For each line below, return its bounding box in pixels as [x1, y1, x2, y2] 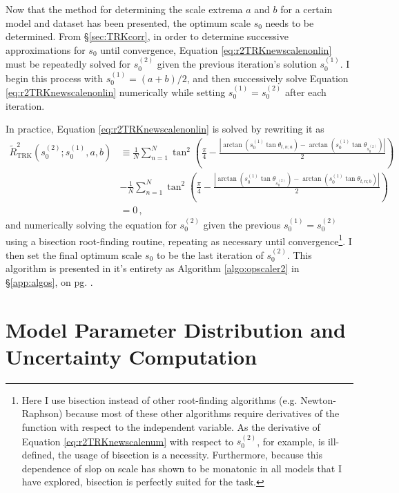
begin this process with [6, 70, 104, 85]
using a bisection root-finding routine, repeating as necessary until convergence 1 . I [6, 231, 352, 248]
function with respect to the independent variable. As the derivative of [21, 420, 320, 434]
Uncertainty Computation [6, 342, 257, 370]
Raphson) [21, 406, 63, 420]
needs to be [265, 15, 314, 30]
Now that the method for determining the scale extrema [6, 2, 243, 16]
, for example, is [257, 434, 325, 448]
